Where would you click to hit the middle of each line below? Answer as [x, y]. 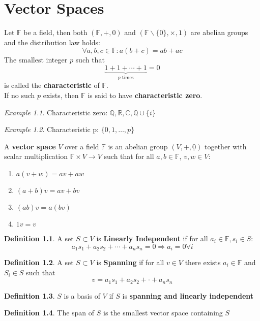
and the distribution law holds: [52, 42]
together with [225, 146]
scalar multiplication [36, 156]
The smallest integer [36, 60]
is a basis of [82, 295]
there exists [203, 262]
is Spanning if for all [130, 262]
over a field [82, 146]
